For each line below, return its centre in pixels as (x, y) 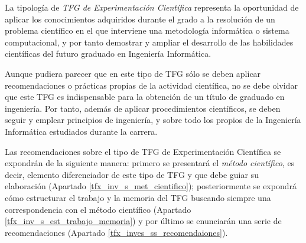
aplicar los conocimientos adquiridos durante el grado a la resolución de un (140, 19)
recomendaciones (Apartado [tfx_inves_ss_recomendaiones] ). (116, 232)
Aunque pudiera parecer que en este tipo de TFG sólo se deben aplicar (133, 73)
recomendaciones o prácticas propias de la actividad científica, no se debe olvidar (151, 85)
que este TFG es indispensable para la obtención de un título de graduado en (145, 97)
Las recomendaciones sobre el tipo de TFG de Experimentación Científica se (143, 151)
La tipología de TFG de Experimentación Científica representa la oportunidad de (152, 7)
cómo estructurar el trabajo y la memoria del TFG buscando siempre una (138, 197)
